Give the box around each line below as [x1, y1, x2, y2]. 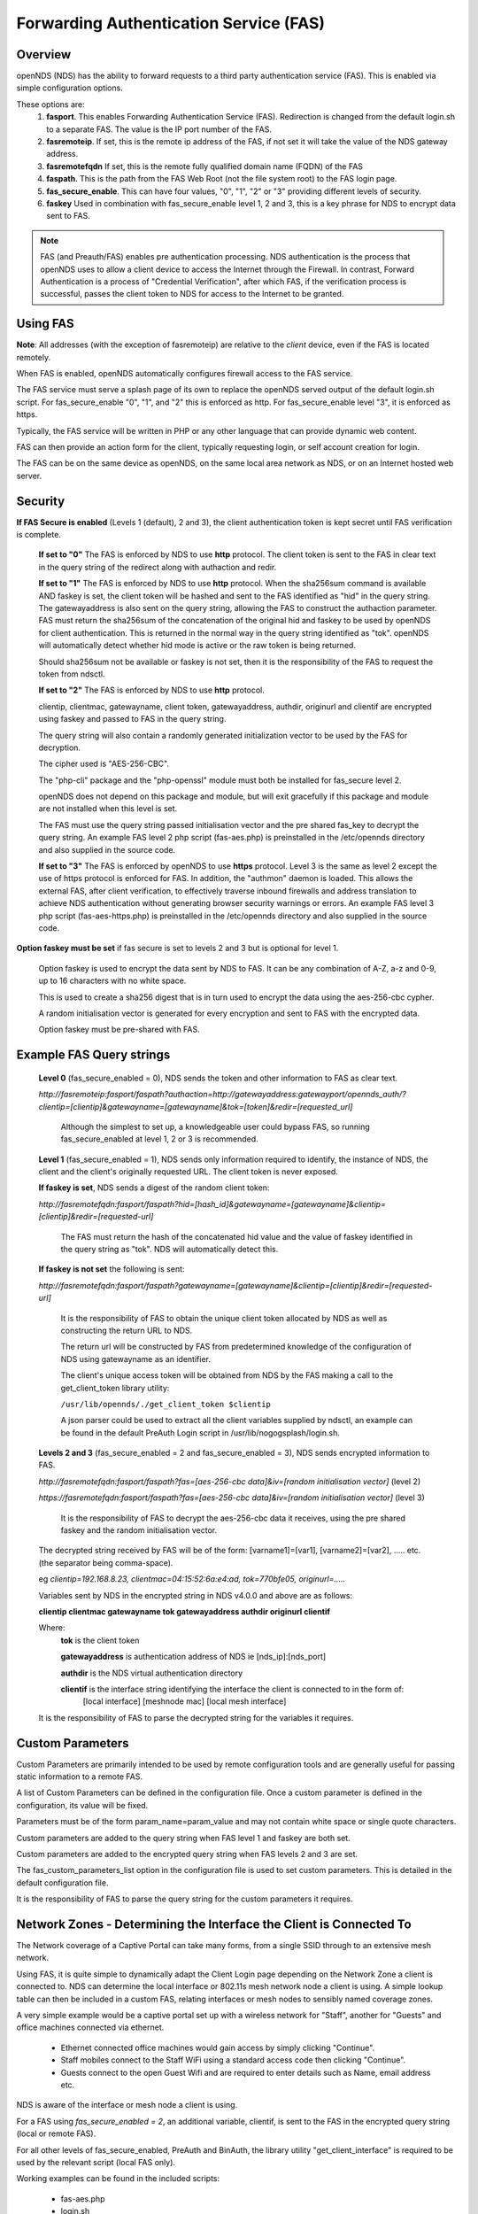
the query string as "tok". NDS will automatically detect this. [60, 1244, 279, 1255]
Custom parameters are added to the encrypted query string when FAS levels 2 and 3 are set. [16, 1848, 358, 1859]
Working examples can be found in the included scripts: [16, 2173, 220, 2184]
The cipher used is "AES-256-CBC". [38, 758, 170, 770]
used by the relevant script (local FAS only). [16, 2156, 176, 2167]
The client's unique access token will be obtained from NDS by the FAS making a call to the [60, 1370, 394, 1381]
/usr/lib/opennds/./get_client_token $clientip [60, 1399, 272, 1409]
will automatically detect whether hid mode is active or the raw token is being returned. [38, 640, 356, 651]
